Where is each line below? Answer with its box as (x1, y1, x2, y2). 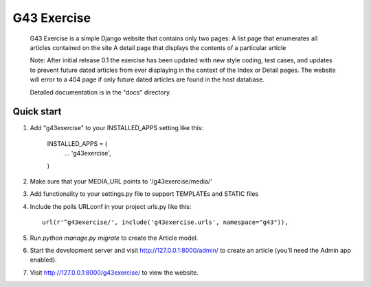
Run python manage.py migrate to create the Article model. (30, 234, 199, 242)
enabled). (30, 255, 58, 264)
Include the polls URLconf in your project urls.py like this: (30, 202, 192, 210)
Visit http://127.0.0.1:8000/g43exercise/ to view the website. (30, 268, 199, 277)
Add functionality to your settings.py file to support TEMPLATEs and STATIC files (30, 190, 259, 198)
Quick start (12, 106, 62, 118)
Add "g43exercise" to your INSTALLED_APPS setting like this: (30, 124, 204, 132)
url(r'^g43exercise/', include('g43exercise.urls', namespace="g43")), (42, 219, 289, 226)
